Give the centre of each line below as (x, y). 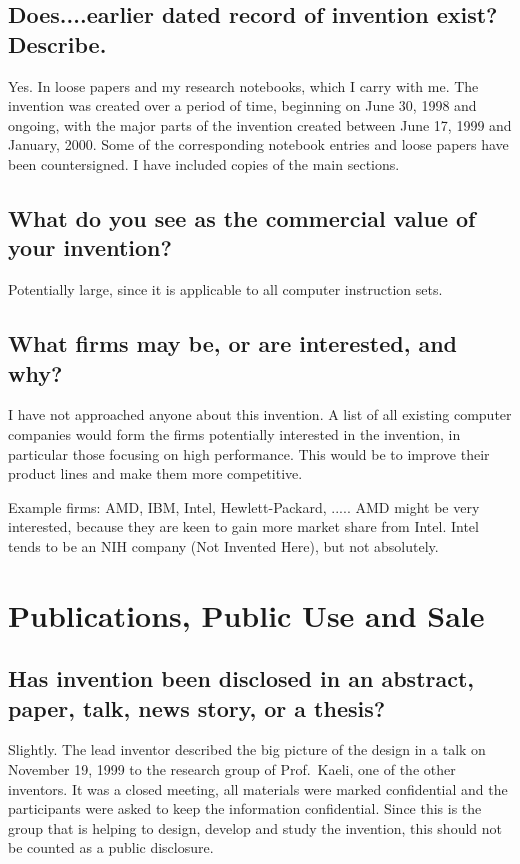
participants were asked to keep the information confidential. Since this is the (245, 808)
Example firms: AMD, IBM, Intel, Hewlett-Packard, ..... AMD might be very (244, 506)
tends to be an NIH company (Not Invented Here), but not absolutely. (223, 545)
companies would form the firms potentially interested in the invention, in (234, 433)
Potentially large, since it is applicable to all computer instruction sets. (225, 289)
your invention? (90, 247)
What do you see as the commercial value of (242, 217)
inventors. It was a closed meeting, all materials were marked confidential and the (258, 788)
